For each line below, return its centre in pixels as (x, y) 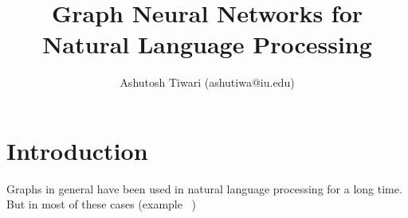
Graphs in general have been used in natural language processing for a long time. (204, 188)
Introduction (77, 150)
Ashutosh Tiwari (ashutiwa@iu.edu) (207, 82)
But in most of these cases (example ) (102, 204)
